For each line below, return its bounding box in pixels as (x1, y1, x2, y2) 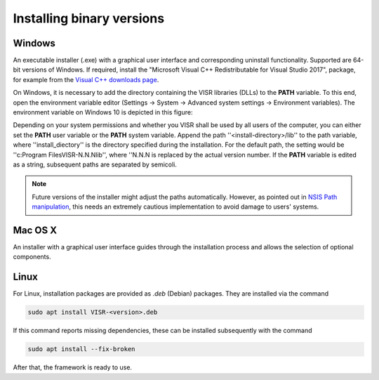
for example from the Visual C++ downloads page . (13, 75, 159, 84)
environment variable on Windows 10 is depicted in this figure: (13, 108, 193, 117)
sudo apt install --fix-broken (27, 345, 136, 353)
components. (13, 253, 52, 261)
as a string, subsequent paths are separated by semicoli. (13, 160, 177, 169)
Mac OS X (13, 224, 58, 236)
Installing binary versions (13, 11, 165, 26)
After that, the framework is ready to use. (13, 363, 133, 372)
